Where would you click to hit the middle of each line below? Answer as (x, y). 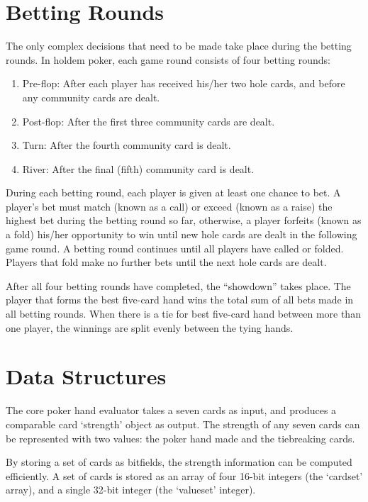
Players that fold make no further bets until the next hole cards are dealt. (166, 262)
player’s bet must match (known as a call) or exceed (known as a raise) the (169, 206)
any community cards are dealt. (91, 97)
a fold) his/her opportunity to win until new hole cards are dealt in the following (182, 234)
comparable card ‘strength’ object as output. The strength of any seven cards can (183, 424)
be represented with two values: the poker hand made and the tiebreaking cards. (180, 438)
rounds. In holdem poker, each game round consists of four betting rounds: (168, 59)
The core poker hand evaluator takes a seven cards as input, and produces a (171, 410)
